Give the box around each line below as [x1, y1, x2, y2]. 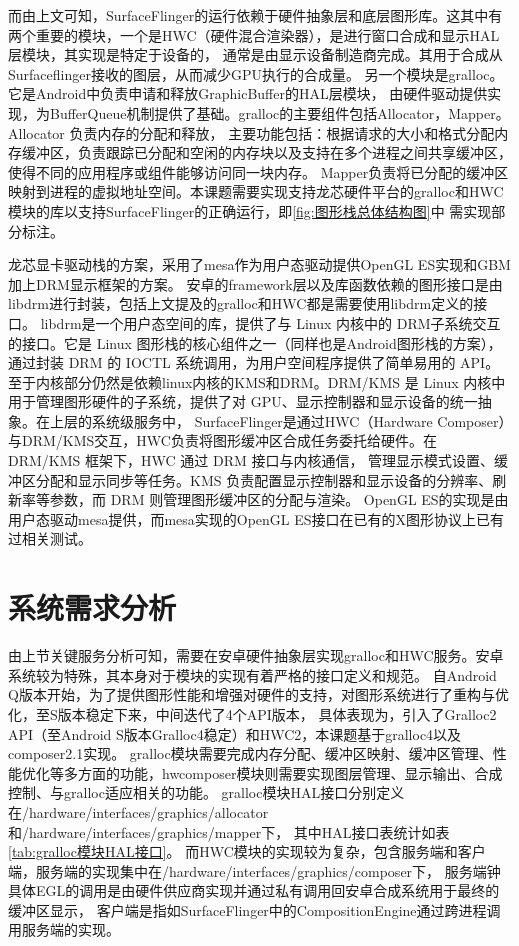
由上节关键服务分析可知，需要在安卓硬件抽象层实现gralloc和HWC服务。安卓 [8, 645, 504, 666]
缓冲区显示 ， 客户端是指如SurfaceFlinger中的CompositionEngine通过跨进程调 [8, 899, 501, 920]
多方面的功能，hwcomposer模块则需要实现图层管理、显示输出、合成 [63, 762, 503, 783]
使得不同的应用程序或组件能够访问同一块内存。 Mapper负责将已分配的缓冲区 [8, 161, 509, 182]
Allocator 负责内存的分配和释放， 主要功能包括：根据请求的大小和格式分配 [8, 122, 495, 143]
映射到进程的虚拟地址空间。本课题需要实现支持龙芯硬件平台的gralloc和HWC [8, 181, 504, 202]
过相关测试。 [8, 528, 92, 549]
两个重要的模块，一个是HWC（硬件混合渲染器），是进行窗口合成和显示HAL [8, 24, 500, 45]
